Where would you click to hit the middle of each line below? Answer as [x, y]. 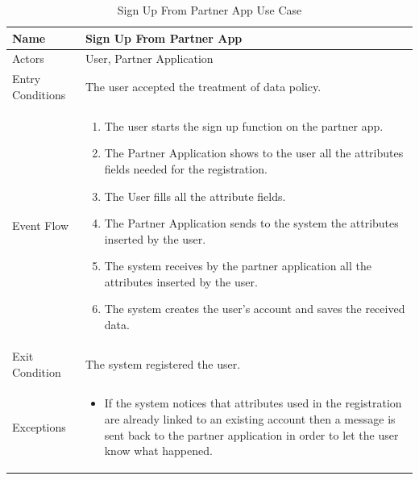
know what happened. [158, 451]
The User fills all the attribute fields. [195, 196]
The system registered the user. [163, 363]
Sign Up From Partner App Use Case [209, 10]
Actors [28, 58]
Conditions [39, 94]
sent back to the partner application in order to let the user [251, 434]
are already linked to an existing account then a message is [250, 418]
